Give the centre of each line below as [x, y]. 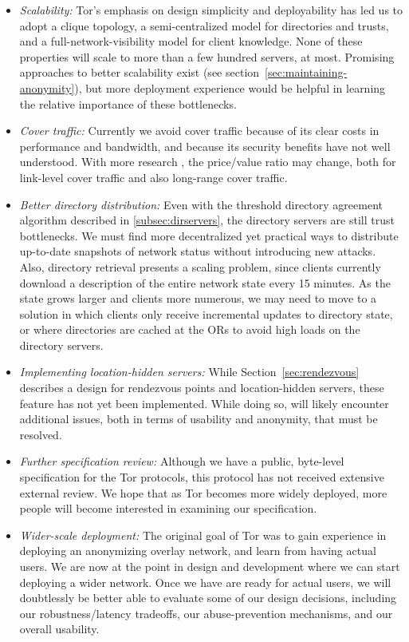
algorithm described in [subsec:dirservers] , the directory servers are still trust [207, 220]
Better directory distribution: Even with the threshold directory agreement [201, 204]
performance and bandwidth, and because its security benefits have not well [205, 146]
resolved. [41, 434]
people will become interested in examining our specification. [168, 508]
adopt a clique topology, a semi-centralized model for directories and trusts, [204, 25]
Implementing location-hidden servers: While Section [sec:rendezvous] [189, 372]
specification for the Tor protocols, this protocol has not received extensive [202, 477]
